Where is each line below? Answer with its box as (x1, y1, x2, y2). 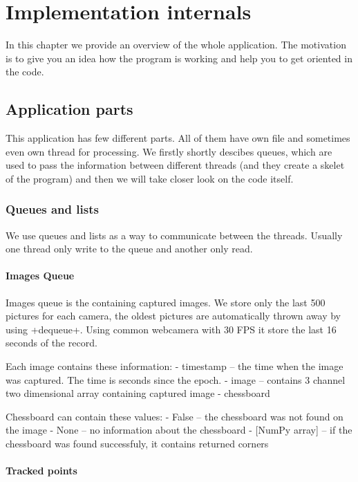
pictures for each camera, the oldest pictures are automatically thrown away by (6, 308, 341, 323)
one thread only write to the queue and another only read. (6, 241, 253, 256)
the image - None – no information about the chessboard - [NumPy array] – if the (6, 423, 352, 437)
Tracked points (6, 463, 77, 478)
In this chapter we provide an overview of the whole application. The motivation (6, 37, 346, 52)
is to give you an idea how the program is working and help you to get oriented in (6, 50, 352, 65)
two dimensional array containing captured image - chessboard (6, 386, 270, 400)
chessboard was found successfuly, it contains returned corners (6, 436, 269, 451)
